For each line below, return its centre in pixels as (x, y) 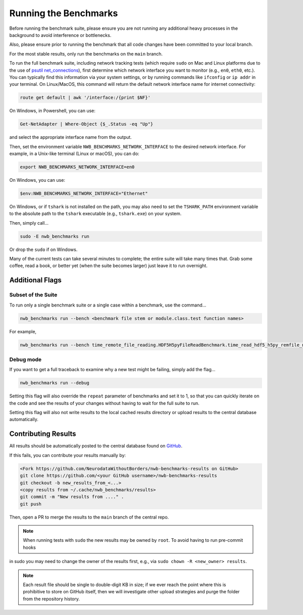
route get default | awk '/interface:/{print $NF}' (85, 98)
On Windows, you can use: (37, 180)
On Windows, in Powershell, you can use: (53, 111)
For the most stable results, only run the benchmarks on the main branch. (86, 54)
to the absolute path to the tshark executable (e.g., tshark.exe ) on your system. (95, 214)
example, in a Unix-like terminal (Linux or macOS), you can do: (74, 153)
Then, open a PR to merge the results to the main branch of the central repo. (89, 517)
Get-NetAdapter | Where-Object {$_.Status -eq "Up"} (87, 124)
